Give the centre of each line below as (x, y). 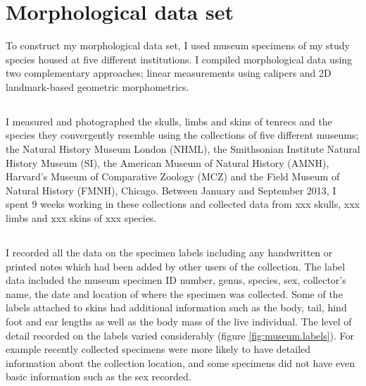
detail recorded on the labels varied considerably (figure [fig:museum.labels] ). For (180, 335)
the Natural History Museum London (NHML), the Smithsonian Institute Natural (183, 149)
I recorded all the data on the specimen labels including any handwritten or (169, 253)
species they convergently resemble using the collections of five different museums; (182, 135)
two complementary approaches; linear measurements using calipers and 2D (169, 73)
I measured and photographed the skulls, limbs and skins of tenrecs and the (169, 121)
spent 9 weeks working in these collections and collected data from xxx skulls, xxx (183, 204)
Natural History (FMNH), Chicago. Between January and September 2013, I (171, 190)
